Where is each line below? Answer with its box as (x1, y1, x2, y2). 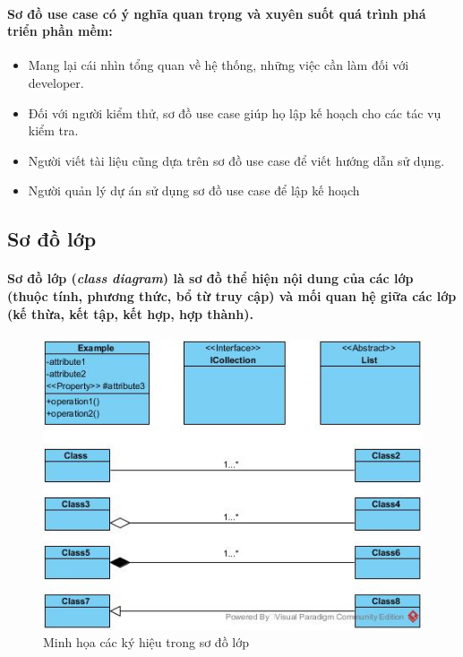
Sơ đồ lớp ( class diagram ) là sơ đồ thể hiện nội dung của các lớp (7, 269, 414, 288)
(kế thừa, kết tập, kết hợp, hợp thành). (7, 304, 253, 323)
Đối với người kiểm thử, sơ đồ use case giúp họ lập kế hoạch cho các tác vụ (28, 103, 442, 122)
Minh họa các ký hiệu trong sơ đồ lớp (43, 633, 249, 652)
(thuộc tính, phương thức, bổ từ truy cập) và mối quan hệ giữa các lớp (7, 286, 457, 305)
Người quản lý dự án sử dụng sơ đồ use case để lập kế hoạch (28, 181, 360, 200)
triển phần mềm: (7, 22, 113, 40)
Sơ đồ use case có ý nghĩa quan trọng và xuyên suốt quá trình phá (7, 4, 426, 22)
